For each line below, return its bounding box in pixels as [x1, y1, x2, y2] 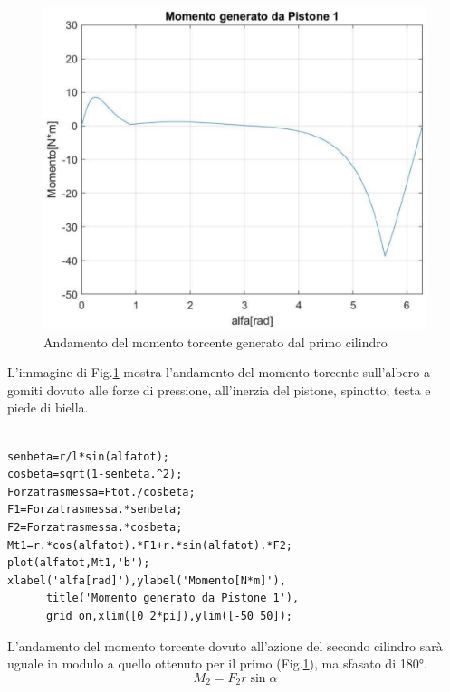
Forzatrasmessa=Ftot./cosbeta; [7, 485, 196, 498]
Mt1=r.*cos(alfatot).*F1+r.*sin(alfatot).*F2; [7, 538, 292, 552]
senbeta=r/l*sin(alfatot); [7, 450, 169, 463]
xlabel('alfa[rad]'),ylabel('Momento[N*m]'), [7, 574, 286, 587]
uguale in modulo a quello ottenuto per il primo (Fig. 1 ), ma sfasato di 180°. [7, 654, 427, 673]
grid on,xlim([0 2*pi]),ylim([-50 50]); [45, 609, 292, 622]
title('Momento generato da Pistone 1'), [45, 592, 300, 605]
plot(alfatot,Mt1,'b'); [7, 556, 150, 570]
